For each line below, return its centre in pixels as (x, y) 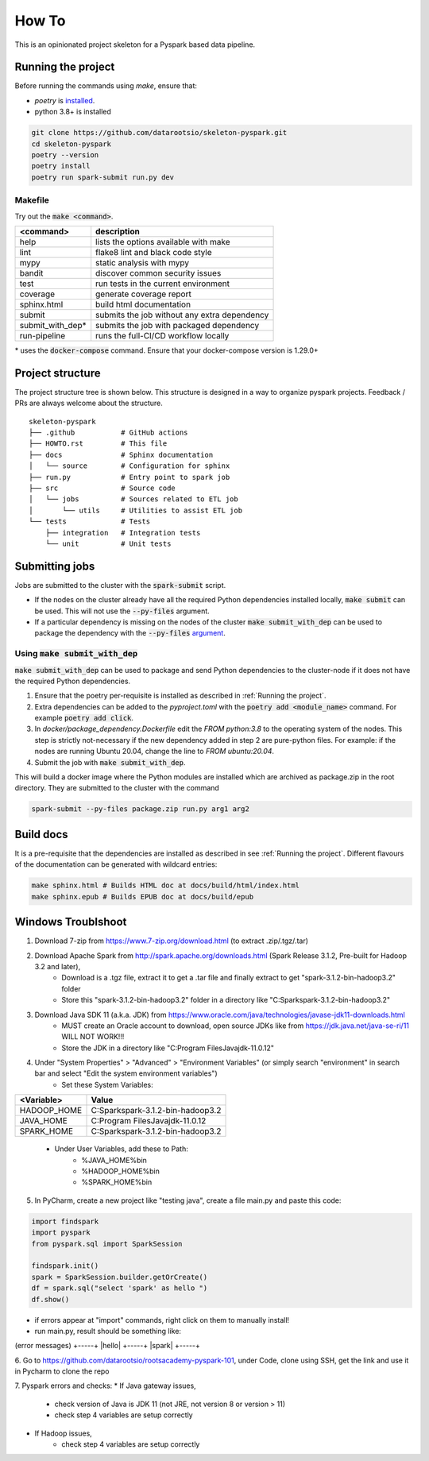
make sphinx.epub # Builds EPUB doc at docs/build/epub (143, 897)
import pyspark (61, 1233)
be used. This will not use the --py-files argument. (122, 611)
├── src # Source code (102, 488)
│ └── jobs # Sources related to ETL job (133, 499)
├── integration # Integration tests (123, 533)
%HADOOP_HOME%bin (121, 1171)
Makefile (32, 200)
